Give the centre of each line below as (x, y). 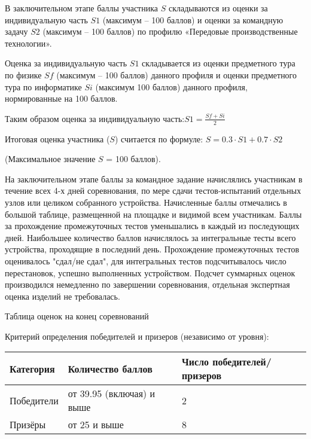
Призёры (28, 425)
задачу (16, 31)
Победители (34, 400)
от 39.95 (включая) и (112, 394)
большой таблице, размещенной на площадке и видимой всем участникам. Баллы (153, 214)
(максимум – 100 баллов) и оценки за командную (193, 19)
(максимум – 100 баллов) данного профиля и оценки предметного (177, 74)
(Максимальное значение (50, 159)
